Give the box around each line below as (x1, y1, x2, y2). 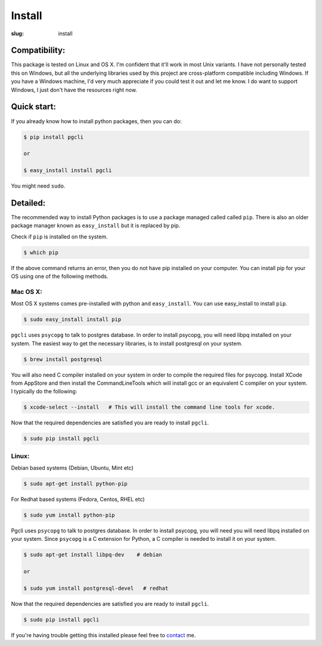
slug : (11, 30, 24, 37)
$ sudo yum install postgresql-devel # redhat (23, 584, 169, 592)
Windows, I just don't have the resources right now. (11, 86, 137, 93)
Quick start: (11, 102, 57, 112)
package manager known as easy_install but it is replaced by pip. (11, 222, 181, 229)
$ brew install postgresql (23, 356, 103, 363)
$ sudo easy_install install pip (23, 316, 122, 323)
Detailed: (11, 198, 46, 208)
